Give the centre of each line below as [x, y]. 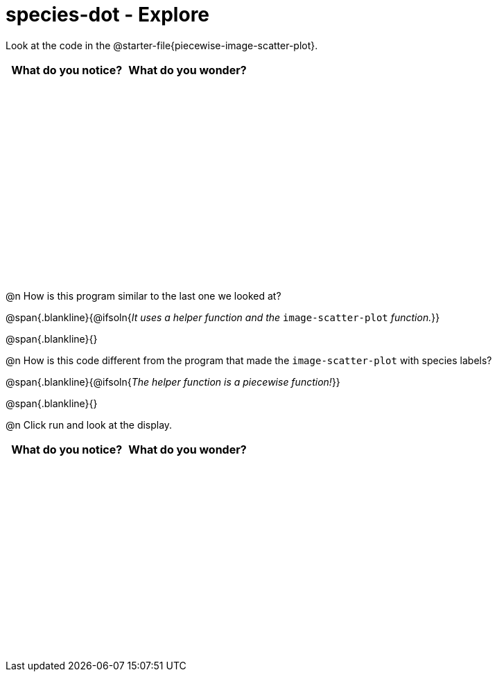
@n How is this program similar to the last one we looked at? [143, 295]
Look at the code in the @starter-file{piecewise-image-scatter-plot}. [162, 45]
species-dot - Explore [108, 15]
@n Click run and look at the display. [89, 425]
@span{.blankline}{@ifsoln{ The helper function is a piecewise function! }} [173, 382]
